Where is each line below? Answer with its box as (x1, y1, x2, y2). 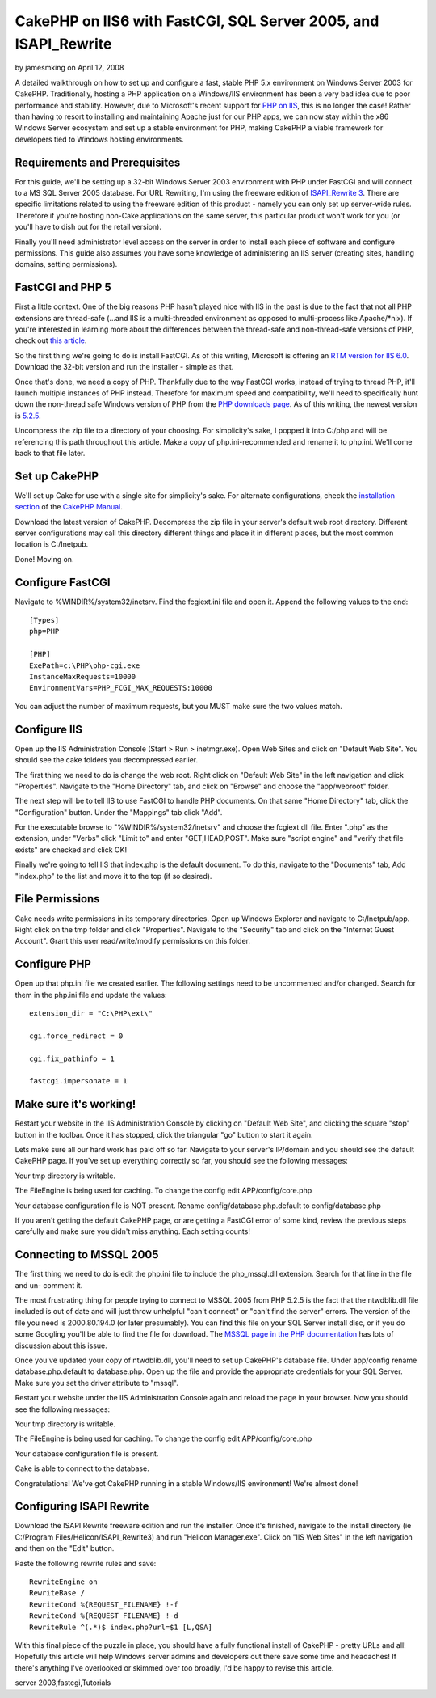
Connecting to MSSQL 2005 (15, 1248, 159, 1261)
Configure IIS (15, 722, 83, 736)
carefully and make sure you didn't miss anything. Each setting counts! (15, 1227, 250, 1236)
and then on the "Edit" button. (15, 1544, 115, 1553)
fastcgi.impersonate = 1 (29, 1076, 128, 1086)
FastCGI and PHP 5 (15, 281, 112, 294)
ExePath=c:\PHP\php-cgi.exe (29, 661, 140, 670)
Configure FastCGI (15, 575, 111, 589)
